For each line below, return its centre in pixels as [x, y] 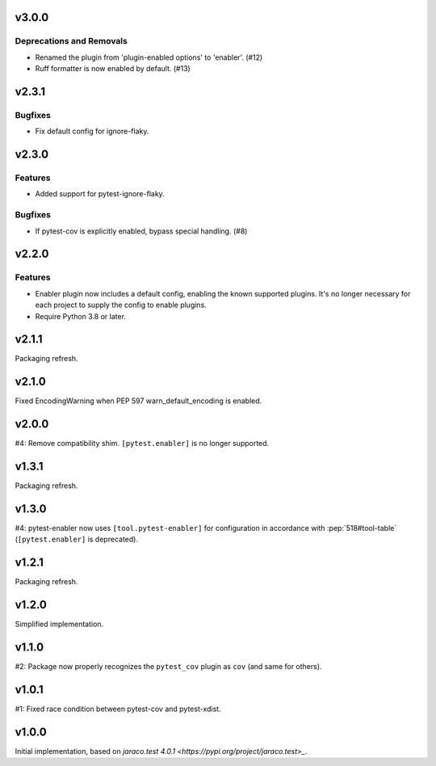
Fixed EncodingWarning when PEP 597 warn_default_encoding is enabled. [138, 401]
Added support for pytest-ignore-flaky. [100, 194]
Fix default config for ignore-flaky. [92, 131]
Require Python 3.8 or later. [81, 316]
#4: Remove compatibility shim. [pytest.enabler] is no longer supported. [142, 444]
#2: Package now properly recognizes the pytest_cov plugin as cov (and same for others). [168, 667]
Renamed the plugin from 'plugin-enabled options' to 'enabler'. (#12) [149, 57]
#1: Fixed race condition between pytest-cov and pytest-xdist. [118, 709]
